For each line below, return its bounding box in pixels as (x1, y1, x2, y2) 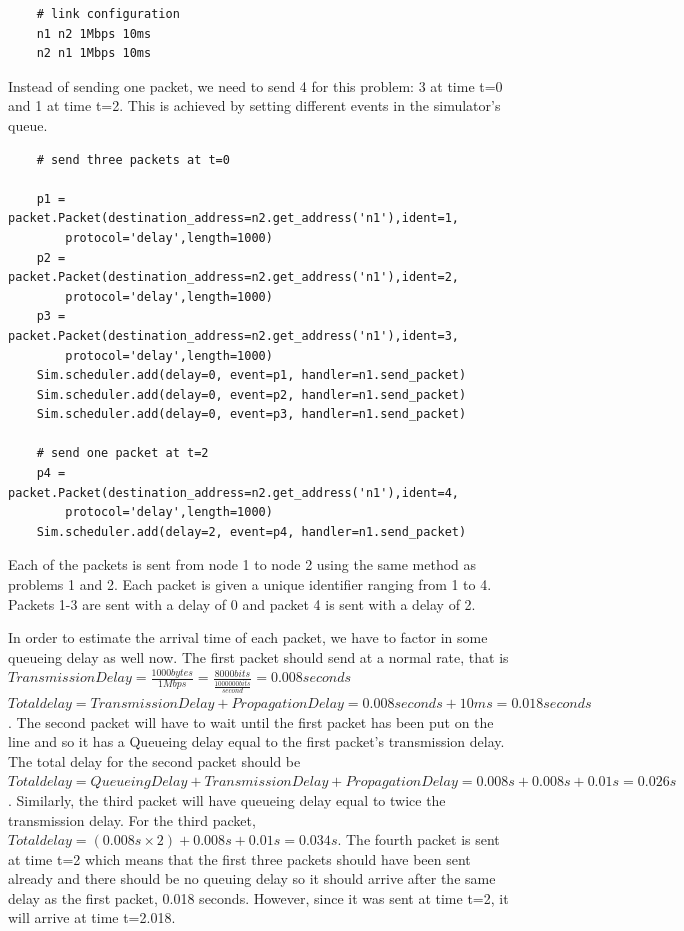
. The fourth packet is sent (337, 829, 500, 850)
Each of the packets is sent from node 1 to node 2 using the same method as (8, 554, 477, 575)
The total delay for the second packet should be (8, 750, 301, 771)
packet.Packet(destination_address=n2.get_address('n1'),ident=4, (8, 485, 460, 500)
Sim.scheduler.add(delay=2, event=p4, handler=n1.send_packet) (36, 524, 467, 539)
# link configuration (36, 7, 180, 21)
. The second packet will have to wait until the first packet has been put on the (8, 711, 494, 732)
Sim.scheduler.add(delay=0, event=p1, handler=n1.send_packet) (36, 368, 467, 383)
